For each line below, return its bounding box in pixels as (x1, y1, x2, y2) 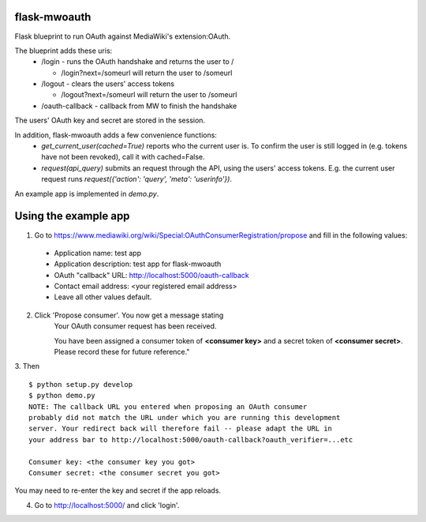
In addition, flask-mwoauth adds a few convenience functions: (14, 130, 217, 140)
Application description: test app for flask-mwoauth (54, 259, 222, 269)
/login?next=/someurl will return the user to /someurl (61, 68, 233, 77)
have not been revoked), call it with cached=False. (41, 152, 205, 162)
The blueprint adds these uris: (14, 46, 113, 55)
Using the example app (14, 209, 130, 223)
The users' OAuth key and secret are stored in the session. (14, 115, 205, 126)
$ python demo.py (28, 391, 95, 400)
